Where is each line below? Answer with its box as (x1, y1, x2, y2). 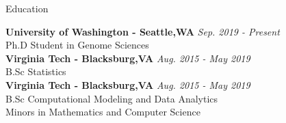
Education (5, 1, 49, 15)
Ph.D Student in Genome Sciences (5, 38, 149, 52)
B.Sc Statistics (5, 64, 66, 79)
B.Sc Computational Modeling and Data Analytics (5, 91, 218, 105)
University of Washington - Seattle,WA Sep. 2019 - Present (5, 24, 280, 38)
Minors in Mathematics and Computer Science (5, 105, 200, 119)
